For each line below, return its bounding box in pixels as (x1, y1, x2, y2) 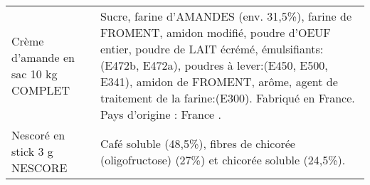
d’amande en (11, 48, 75, 65)
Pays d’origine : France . (100, 106, 221, 122)
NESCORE (11, 159, 68, 176)
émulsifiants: (261, 41, 324, 57)
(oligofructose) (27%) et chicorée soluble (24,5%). (100, 151, 346, 168)
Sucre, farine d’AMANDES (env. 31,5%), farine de (100, 8, 351, 24)
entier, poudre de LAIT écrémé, (100, 41, 258, 57)
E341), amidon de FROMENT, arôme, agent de (100, 73, 338, 90)
